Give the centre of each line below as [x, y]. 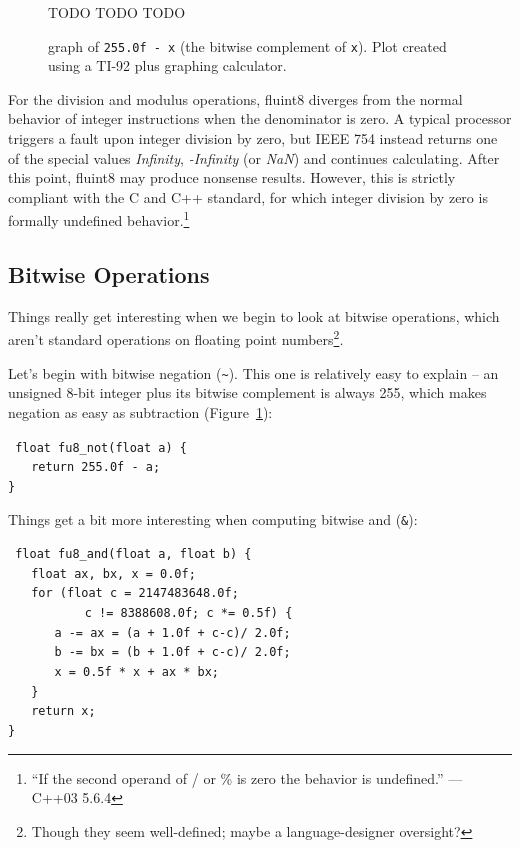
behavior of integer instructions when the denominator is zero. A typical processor [260, 118]
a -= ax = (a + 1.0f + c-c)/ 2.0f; [172, 632]
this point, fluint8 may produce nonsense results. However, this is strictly [232, 177]
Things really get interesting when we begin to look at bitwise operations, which [254, 315]
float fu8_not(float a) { [101, 447]
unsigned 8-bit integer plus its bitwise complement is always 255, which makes [247, 392]
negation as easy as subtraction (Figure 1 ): [140, 411]
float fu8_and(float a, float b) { [133, 554]
